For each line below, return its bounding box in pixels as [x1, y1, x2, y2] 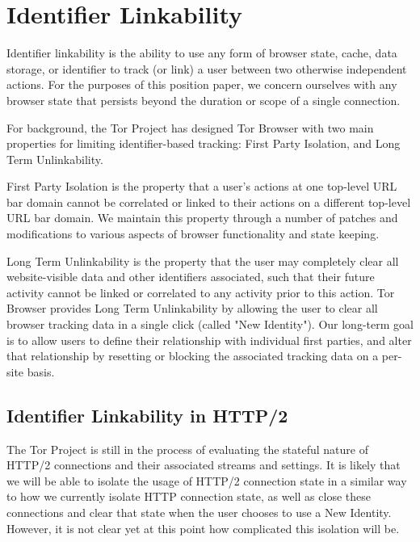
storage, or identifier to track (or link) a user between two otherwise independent [6, 60, 407, 77]
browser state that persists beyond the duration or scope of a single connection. [6, 91, 401, 108]
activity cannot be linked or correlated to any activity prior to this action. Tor [6, 284, 395, 300]
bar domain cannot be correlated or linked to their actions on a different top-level [6, 193, 411, 210]
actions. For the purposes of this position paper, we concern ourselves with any [6, 76, 397, 93]
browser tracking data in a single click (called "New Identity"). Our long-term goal [6, 316, 414, 333]
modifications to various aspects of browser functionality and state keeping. [6, 225, 380, 242]
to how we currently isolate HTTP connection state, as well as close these [6, 488, 371, 505]
